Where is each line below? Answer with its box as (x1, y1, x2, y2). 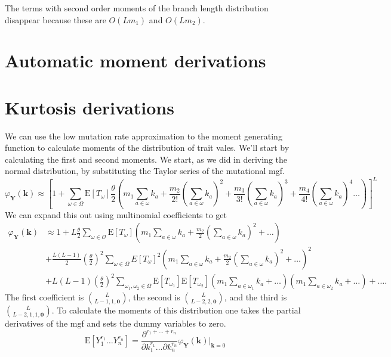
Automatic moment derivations (5, 48, 266, 73)
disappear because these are (5, 13, 106, 26)
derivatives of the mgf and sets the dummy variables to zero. (5, 317, 226, 330)
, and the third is (224, 291, 287, 303)
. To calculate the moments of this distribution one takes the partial (51, 304, 301, 316)
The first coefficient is (5, 291, 84, 303)
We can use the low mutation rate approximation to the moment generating (5, 129, 282, 142)
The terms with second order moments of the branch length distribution (5, 2, 269, 14)
